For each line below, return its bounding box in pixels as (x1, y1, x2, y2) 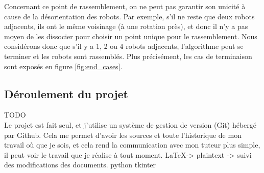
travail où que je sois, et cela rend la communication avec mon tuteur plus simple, (4, 139, 260, 150)
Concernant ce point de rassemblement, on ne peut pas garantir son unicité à (4, 1, 246, 11)
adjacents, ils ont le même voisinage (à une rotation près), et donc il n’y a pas (4, 21, 248, 32)
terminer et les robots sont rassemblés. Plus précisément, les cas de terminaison (4, 50, 252, 61)
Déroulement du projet (4, 85, 128, 101)
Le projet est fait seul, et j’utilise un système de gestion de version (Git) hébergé (4, 119, 257, 130)
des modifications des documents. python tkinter (4, 159, 156, 170)
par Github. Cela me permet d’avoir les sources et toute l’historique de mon (4, 129, 242, 140)
